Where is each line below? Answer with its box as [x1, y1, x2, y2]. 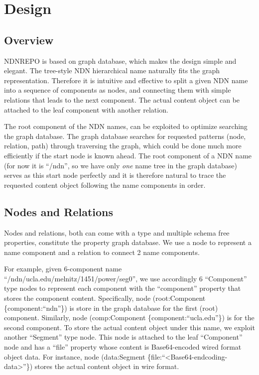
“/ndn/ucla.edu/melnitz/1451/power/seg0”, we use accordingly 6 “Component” [4, 273, 247, 283]
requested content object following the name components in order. [4, 179, 206, 190]
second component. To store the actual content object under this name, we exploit [4, 322, 255, 332]
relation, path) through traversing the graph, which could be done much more [4, 140, 242, 151]
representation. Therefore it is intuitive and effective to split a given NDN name [4, 75, 248, 85]
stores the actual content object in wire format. [34, 361, 179, 372]
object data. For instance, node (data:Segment [4, 351, 145, 362]
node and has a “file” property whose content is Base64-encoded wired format [4, 342, 242, 352]
